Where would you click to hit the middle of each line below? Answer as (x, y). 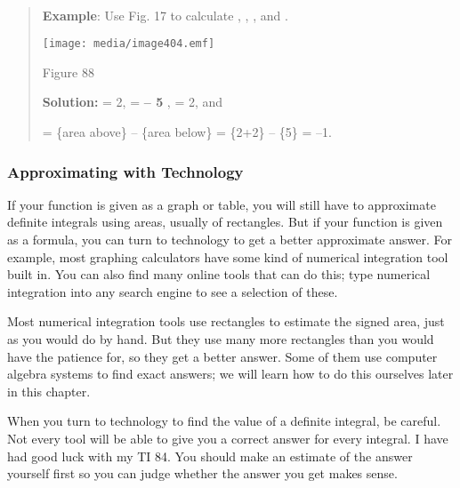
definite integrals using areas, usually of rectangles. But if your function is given (225, 222)
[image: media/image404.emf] (129, 44)
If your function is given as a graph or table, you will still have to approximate (222, 204)
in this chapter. (49, 391)
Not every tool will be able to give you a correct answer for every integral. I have (228, 438)
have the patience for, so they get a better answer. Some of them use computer (222, 356)
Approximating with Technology (125, 171)
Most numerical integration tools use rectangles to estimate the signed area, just (226, 321)
